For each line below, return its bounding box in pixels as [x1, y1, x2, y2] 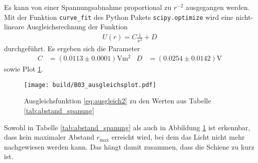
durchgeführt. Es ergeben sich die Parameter [4, 43, 140, 53]
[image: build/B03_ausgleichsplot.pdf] [24, 81, 156, 88]
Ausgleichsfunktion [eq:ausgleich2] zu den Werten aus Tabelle [24, 95, 211, 106]
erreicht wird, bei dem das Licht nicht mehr [111, 132, 245, 142]
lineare [4, 21, 24, 32]
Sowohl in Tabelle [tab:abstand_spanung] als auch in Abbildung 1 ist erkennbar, [4, 122, 251, 132]
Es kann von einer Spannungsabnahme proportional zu [4, 2, 172, 12]
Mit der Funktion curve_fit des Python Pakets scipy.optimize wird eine [4, 11, 234, 22]
